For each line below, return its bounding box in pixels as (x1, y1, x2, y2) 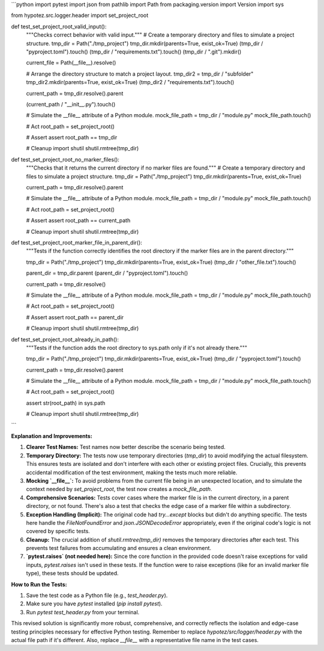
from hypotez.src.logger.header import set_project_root (11, 12, 149, 19)
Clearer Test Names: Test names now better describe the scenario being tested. (26, 444, 226, 451)
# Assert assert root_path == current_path (26, 217, 131, 224)
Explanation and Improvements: (11, 433, 92, 440)
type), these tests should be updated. (26, 570, 119, 577)
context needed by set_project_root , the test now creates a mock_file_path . (26, 486, 212, 493)
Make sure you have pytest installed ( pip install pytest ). (26, 600, 163, 607)
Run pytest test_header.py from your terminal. (26, 608, 140, 616)
